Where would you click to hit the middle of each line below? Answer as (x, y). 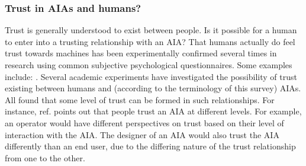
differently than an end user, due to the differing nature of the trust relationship (150, 146)
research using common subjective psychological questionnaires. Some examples (149, 65)
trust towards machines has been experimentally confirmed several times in (141, 53)
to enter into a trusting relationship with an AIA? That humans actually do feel (150, 41)
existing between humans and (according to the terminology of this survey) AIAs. (153, 88)
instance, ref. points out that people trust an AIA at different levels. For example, (153, 111)
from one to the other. (45, 157)
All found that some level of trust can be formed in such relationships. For (140, 99)
